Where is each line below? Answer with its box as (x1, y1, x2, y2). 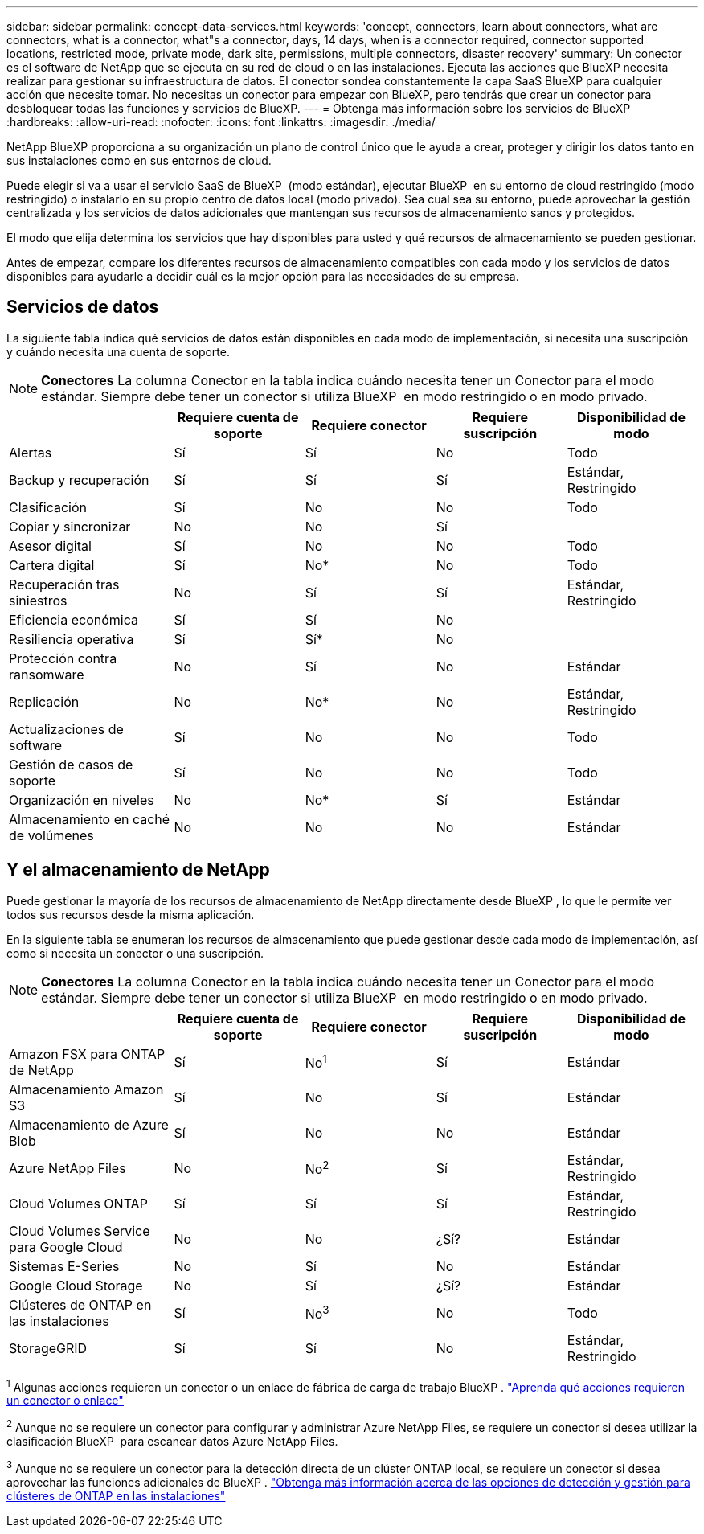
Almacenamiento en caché (9, 810, 170, 827)
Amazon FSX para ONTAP (9, 1045, 166, 1062)
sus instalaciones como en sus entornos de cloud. (6, 154, 272, 167)
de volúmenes (9, 826, 94, 843)
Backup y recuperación (9, 471, 149, 488)
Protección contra (9, 650, 117, 667)
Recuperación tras (9, 576, 120, 593)
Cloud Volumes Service (9, 1222, 150, 1239)
